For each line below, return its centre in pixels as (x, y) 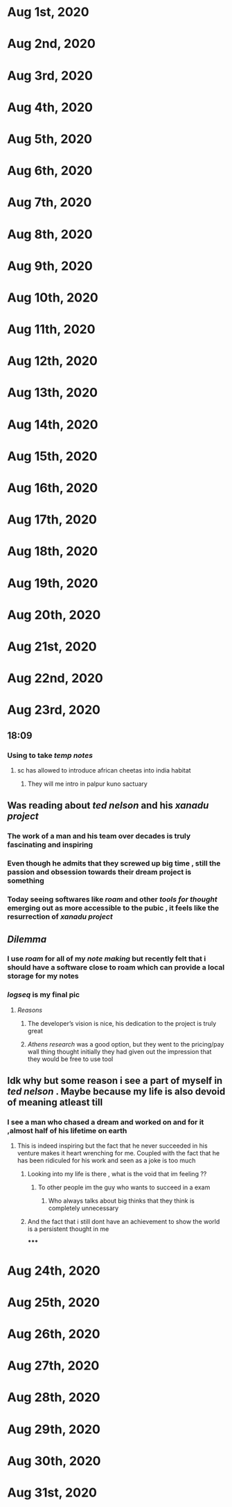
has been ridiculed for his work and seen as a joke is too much (106, 1161)
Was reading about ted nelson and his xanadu (108, 806)
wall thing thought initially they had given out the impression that (119, 1051)
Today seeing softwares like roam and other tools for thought (112, 899)
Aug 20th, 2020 (54, 615)
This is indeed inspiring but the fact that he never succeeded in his (112, 1146)
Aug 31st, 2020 (52, 1492)
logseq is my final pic (44, 994)
